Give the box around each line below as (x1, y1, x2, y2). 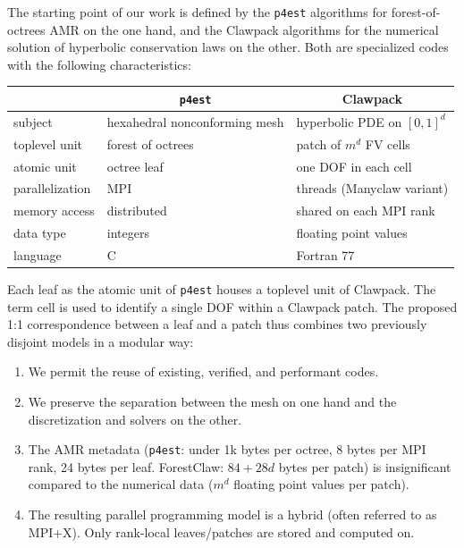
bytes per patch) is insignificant (278, 457, 451, 476)
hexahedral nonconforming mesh (106, 112, 284, 131)
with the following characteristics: (7, 55, 191, 73)
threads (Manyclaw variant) (296, 179, 449, 198)
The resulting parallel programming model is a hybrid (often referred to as (28, 505, 437, 524)
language (13, 245, 62, 264)
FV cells (365, 134, 410, 153)
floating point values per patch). (233, 475, 409, 493)
